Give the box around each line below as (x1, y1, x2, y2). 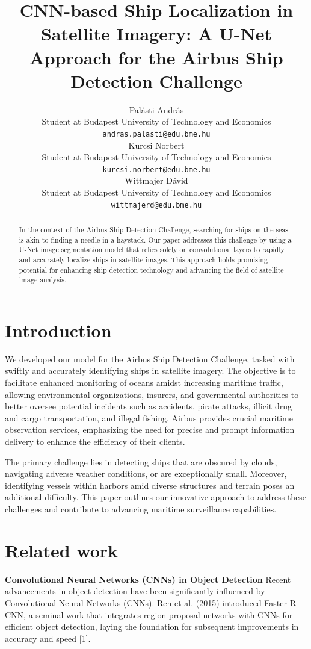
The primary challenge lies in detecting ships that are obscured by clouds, (5, 455, 277, 468)
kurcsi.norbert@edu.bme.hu (102, 165, 211, 174)
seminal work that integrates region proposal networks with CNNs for (35, 608, 293, 621)
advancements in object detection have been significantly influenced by (5, 585, 265, 597)
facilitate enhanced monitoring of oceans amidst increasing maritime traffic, (5, 376, 283, 389)
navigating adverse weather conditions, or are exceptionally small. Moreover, (5, 467, 287, 480)
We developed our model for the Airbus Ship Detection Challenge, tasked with (5, 352, 295, 365)
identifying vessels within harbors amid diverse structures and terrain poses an (5, 479, 295, 491)
